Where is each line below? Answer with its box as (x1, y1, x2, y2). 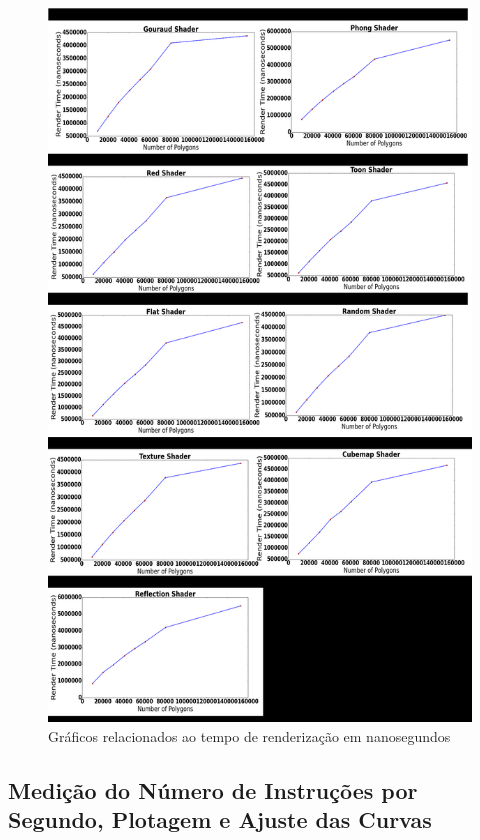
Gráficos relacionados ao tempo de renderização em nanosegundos (48, 725, 451, 746)
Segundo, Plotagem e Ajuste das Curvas (8, 804, 432, 835)
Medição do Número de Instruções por (8, 774, 418, 805)
